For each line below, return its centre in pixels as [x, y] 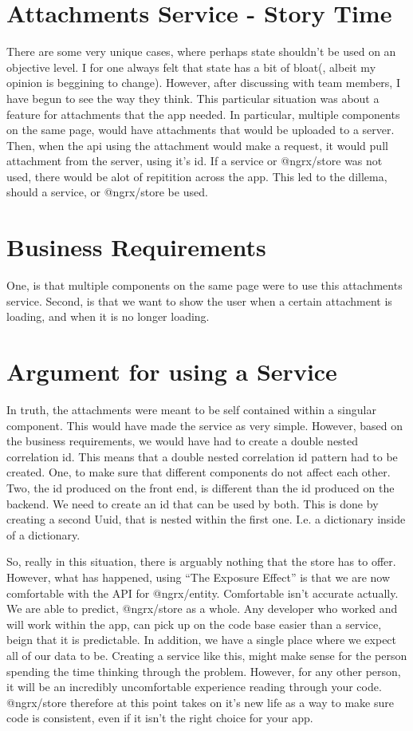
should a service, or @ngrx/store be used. [107, 192]
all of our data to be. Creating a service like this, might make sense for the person [207, 655]
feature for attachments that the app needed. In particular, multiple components [203, 114]
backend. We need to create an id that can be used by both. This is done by [193, 503]
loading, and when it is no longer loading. [108, 316]
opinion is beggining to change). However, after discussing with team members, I [203, 83]
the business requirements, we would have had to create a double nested [183, 441]
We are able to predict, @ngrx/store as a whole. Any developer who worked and [202, 609]
